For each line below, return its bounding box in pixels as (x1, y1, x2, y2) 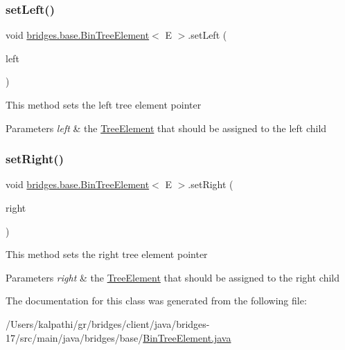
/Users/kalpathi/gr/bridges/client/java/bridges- (6, 316, 210, 331)
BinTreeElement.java (143, 330, 231, 344)
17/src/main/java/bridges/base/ (6, 330, 143, 344)
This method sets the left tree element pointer (6, 98, 202, 111)
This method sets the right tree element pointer (6, 247, 208, 261)
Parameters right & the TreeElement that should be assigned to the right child (6, 270, 339, 284)
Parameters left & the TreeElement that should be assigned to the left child (6, 120, 327, 135)
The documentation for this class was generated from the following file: (6, 293, 307, 308)
